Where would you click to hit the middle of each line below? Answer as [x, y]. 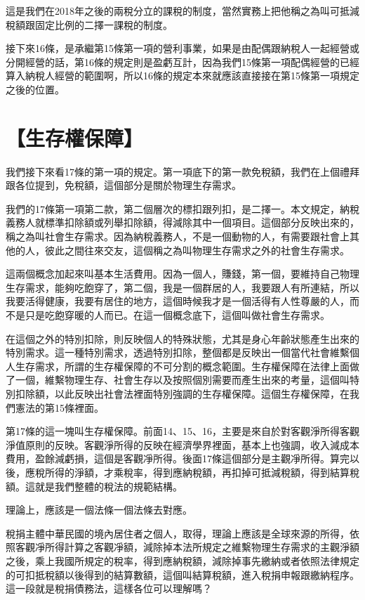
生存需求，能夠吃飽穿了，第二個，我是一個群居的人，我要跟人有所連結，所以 [182, 287]
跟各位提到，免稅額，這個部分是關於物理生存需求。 [124, 185]
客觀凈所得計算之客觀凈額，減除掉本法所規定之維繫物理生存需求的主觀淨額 [187, 547]
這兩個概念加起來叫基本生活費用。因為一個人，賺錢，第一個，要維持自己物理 [182, 274]
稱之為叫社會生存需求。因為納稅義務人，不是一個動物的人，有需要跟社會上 [178, 236]
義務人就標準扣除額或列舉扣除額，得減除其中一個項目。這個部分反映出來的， [182, 222]
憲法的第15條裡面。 [59, 407]
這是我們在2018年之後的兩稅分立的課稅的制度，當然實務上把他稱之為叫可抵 [178, 11]
